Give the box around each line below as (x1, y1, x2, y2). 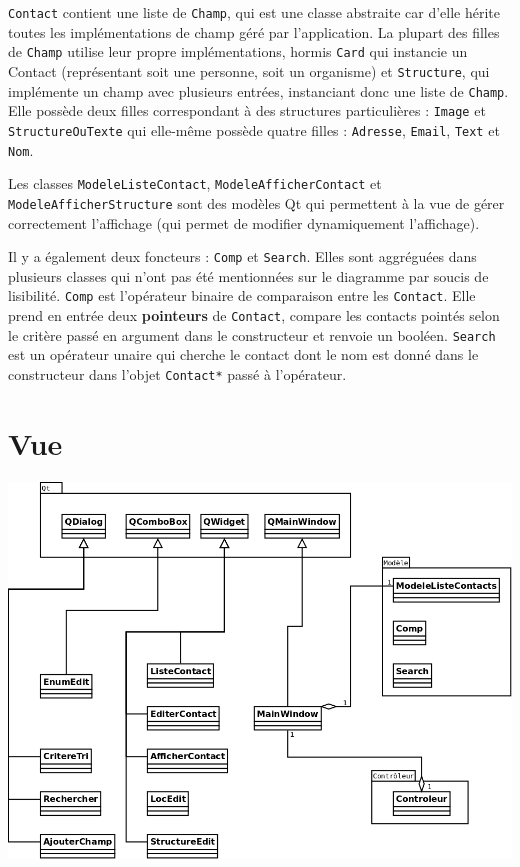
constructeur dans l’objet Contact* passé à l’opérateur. (8, 363, 347, 384)
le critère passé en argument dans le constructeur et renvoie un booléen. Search (8, 324, 496, 345)
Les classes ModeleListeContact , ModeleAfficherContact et (8, 173, 382, 194)
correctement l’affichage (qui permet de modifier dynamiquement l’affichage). (8, 212, 480, 233)
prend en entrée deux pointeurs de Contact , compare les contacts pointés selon (8, 305, 500, 325)
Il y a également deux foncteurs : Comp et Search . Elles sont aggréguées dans (8, 246, 477, 267)
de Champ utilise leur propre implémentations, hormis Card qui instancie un (8, 41, 468, 62)
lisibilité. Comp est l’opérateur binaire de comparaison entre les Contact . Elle (8, 285, 476, 306)
